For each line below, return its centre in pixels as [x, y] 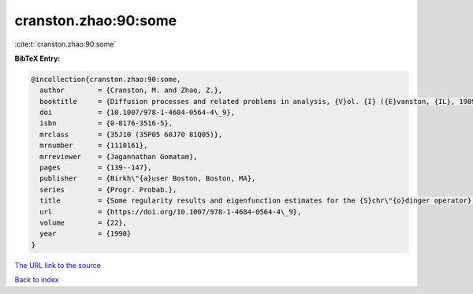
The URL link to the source [58, 265]
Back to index [37, 280]
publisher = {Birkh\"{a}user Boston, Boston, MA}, [148, 179]
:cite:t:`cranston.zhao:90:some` [65, 44]
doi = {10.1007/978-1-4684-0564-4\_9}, [138, 113]
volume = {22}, [84, 223]
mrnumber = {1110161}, [94, 145]
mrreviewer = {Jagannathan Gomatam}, [119, 156]
